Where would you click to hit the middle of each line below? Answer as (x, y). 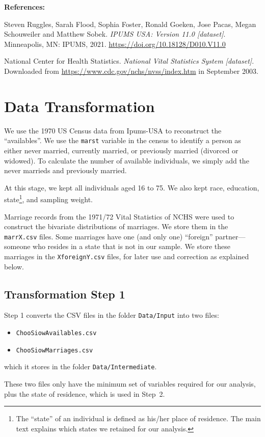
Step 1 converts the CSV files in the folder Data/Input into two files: (112, 315)
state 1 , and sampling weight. (48, 198)
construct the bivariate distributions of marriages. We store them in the (116, 226)
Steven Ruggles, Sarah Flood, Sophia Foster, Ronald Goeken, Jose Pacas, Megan (130, 24)
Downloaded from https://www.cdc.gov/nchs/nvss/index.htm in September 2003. (131, 71)
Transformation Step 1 (65, 294)
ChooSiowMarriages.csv (55, 350)
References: (25, 7)
